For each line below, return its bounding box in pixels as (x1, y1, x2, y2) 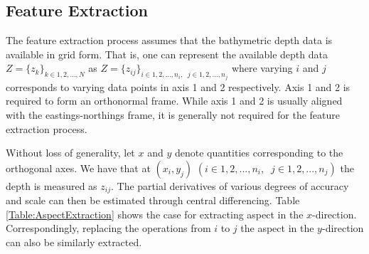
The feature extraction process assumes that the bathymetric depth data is (6, 33, 333, 48)
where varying (231, 60, 293, 75)
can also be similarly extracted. (6, 235, 142, 250)
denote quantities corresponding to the (174, 145, 343, 160)
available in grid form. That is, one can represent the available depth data (6, 46, 328, 61)
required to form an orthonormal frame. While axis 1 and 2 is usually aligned (6, 93, 343, 108)
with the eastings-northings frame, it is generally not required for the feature (6, 107, 340, 122)
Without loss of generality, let (6, 145, 135, 160)
